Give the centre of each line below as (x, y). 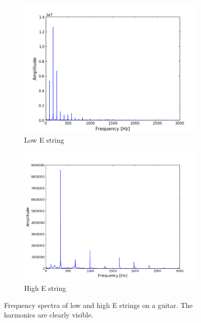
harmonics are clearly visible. (49, 315)
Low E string (44, 140)
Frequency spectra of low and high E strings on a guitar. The (98, 305)
